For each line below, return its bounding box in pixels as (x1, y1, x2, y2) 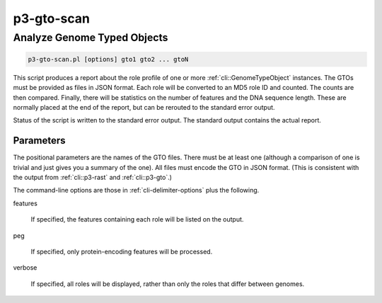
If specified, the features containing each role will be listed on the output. (30, 215, 244, 224)
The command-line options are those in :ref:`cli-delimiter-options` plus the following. (13, 186, 260, 195)
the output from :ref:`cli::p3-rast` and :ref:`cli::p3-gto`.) (13, 173, 173, 182)
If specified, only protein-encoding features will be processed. (30, 247, 213, 256)
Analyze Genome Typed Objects (13, 31, 168, 44)
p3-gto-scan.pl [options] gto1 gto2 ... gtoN (28, 55, 189, 63)
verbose (13, 263, 37, 272)
